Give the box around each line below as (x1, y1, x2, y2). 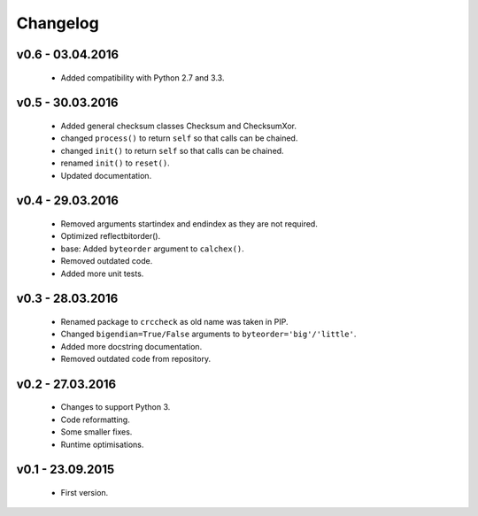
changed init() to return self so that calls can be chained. (60, 145, 284, 156)
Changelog (16, 13, 99, 33)
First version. (60, 488, 109, 498)
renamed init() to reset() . (60, 158, 170, 168)
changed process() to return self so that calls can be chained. (60, 133, 298, 143)
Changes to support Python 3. (60, 402, 171, 412)
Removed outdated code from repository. (60, 354, 212, 365)
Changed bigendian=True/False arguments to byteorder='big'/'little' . (60, 328, 357, 340)
